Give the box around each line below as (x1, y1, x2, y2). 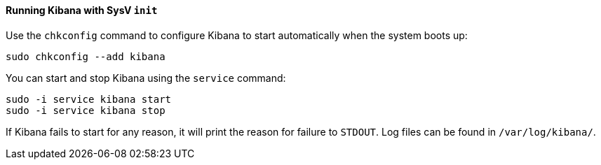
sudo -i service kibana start (6, 93, 172, 105)
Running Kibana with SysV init (6, 4, 158, 16)
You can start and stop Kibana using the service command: (6, 71, 286, 84)
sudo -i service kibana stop (6, 104, 166, 116)
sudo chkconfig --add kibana (6, 50, 166, 62)
